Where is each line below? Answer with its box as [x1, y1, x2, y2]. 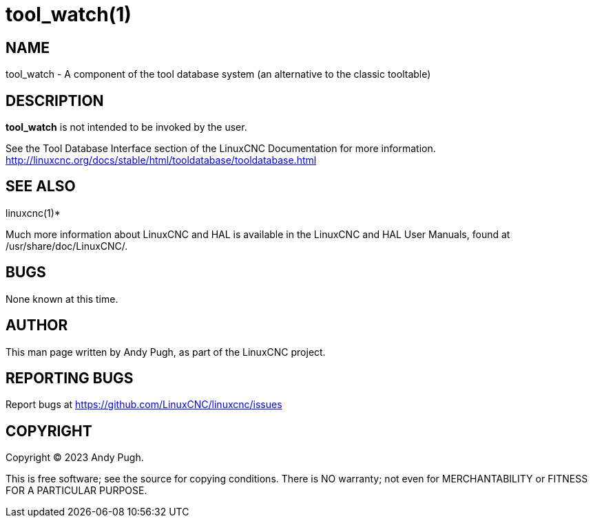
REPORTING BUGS [6, 369, 134, 387]
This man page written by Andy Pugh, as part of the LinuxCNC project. [6, 345, 326, 358]
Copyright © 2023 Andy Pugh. [6, 451, 144, 464]
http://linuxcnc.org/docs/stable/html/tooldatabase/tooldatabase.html [6, 154, 317, 167]
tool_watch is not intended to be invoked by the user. [6, 121, 247, 134]
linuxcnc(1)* [6, 206, 61, 219]
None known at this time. [6, 292, 118, 305]
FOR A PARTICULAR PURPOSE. [6, 484, 147, 497]
